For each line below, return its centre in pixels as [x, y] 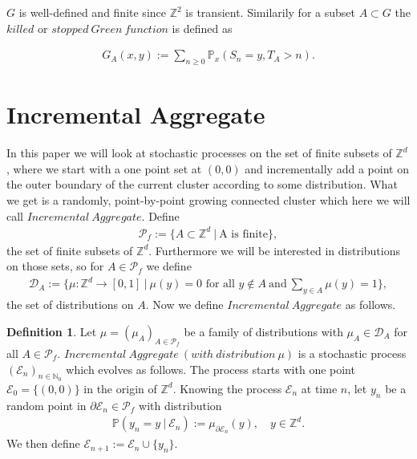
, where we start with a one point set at [104, 168]
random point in [47, 405]
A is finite [243, 234]
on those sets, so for [55, 266]
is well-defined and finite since [92, 12]
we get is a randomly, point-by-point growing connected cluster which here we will [208, 199]
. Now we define [184, 305]
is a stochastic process [352, 353]
